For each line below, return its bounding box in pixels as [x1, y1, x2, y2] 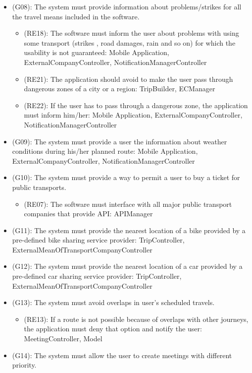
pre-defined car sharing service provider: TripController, [12, 271, 182, 281]
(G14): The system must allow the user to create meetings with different [12, 350, 232, 360]
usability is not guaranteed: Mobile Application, [24, 47, 169, 58]
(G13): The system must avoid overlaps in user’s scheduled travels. [12, 297, 215, 308]
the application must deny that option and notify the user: [24, 323, 202, 334]
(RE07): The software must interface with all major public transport [24, 198, 232, 209]
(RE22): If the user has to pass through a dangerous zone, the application [24, 100, 248, 110]
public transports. [12, 182, 66, 192]
